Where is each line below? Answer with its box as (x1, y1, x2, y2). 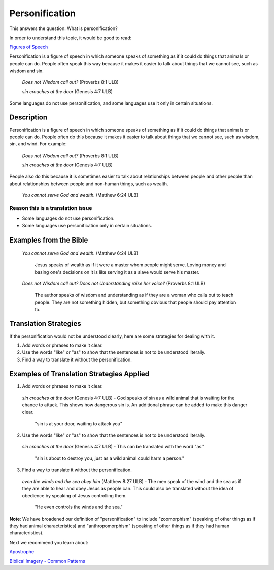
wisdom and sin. (9, 68, 44, 74)
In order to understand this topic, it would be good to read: (9, 35, 132, 41)
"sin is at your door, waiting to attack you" (35, 421, 123, 427)
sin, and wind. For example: (9, 141, 67, 147)
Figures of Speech (9, 44, 48, 50)
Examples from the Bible (9, 235, 88, 244)
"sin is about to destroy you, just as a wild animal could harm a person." (35, 455, 185, 461)
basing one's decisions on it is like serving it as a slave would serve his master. (35, 269, 200, 275)
